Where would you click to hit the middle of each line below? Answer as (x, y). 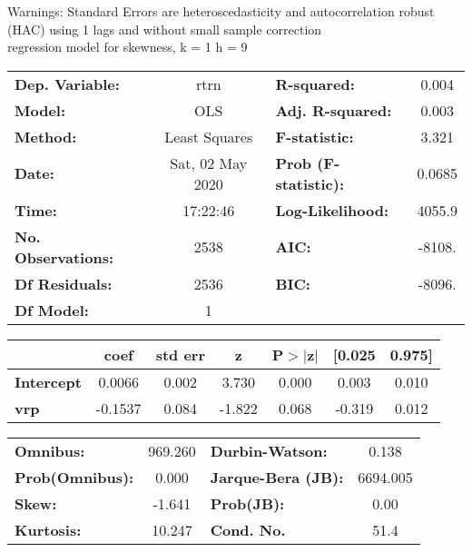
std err (180, 354)
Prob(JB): (247, 503)
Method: (46, 136)
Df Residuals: (64, 283)
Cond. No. (248, 529)
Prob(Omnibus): (74, 477)
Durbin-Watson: (269, 450)
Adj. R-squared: (334, 110)
